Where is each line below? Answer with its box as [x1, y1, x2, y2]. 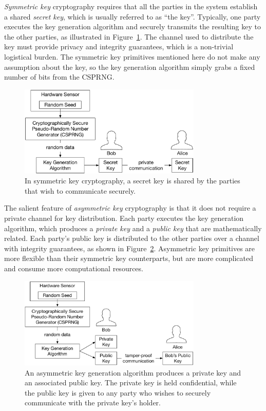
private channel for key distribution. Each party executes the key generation [4, 213, 244, 223]
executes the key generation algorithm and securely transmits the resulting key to [4, 21, 261, 32]
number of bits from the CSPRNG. [4, 71, 115, 82]
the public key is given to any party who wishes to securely [25, 387, 211, 398]
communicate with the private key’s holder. [25, 397, 161, 408]
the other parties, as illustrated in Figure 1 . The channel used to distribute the [4, 31, 254, 42]
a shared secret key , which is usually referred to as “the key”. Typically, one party [4, 11, 261, 22]
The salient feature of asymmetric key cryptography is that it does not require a [4, 202, 256, 213]
